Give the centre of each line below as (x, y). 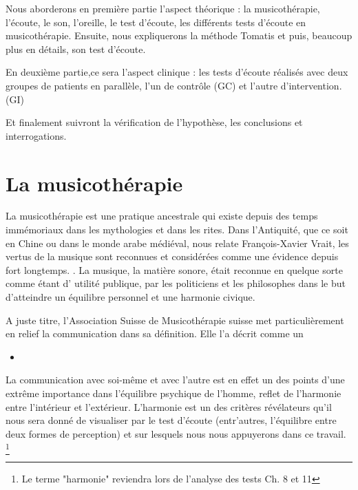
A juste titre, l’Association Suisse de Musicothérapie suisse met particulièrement (175, 320)
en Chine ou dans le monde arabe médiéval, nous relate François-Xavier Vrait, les (177, 243)
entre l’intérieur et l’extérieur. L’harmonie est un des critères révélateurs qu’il (169, 406)
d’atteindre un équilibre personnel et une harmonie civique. (130, 297)
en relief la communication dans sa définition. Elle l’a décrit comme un (155, 333)
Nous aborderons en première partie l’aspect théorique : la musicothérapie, (163, 8)
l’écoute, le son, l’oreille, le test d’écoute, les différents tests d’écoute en (156, 22)
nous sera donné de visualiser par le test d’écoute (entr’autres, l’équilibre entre (171, 420)
